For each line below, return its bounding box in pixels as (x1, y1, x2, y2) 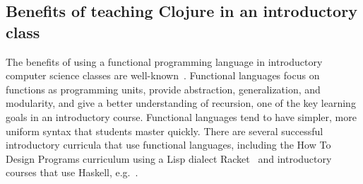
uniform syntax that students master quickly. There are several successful (6, 123, 323, 138)
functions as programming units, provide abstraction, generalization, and (6, 81, 321, 96)
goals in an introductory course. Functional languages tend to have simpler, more (6, 109, 357, 124)
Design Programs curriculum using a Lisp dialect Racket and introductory (6, 151, 332, 166)
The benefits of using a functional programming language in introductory (6, 54, 323, 69)
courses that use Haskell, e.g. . (6, 165, 138, 180)
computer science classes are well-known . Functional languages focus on (6, 68, 320, 83)
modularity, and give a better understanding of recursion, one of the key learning (6, 96, 356, 110)
